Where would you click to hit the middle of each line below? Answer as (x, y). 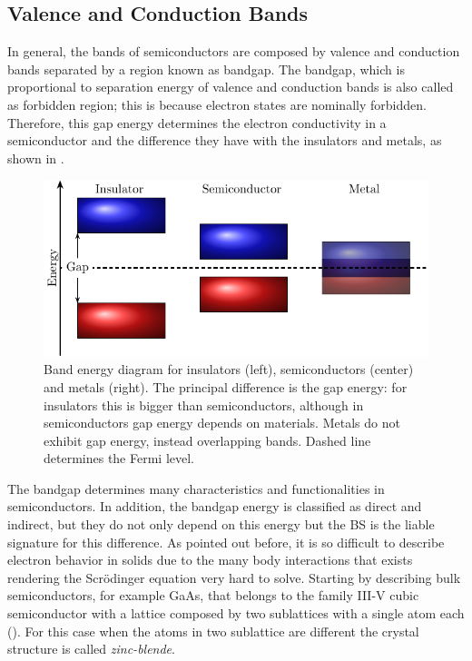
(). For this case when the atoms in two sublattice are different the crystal (213, 631)
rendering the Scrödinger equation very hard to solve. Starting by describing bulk (234, 577)
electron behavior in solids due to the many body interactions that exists (210, 560)
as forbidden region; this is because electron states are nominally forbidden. (217, 104)
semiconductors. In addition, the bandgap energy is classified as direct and (215, 506)
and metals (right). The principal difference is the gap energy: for (226, 386)
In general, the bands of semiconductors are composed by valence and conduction (234, 51)
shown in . (36, 158)
